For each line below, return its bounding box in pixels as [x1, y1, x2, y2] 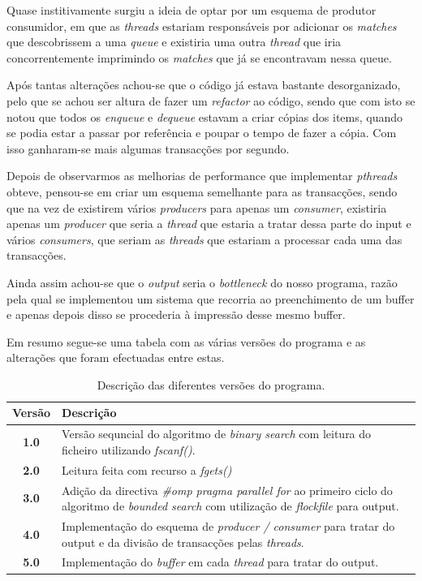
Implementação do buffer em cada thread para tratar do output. [62, 553, 379, 570]
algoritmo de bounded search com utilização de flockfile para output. [62, 497, 399, 514]
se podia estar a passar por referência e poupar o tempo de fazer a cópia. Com [6, 124, 397, 141]
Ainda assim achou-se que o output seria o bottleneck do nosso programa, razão [6, 273, 398, 290]
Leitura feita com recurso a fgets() [62, 461, 232, 478]
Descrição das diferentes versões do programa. [97, 376, 325, 393]
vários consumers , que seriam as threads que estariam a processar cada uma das [6, 230, 403, 247]
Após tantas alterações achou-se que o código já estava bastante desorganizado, [6, 76, 401, 93]
